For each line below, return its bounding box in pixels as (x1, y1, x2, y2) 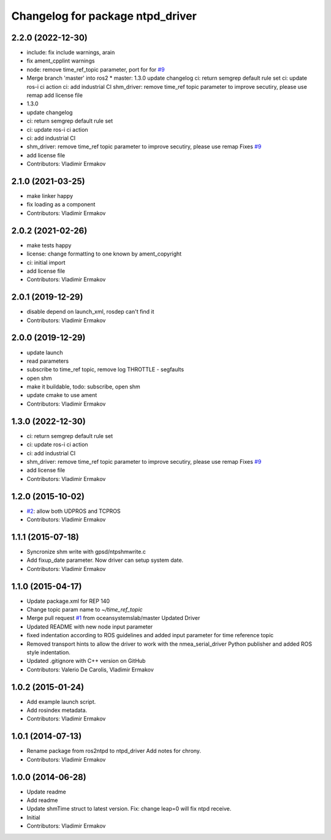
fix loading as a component (26, 201, 96, 208)
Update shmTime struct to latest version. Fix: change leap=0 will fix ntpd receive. (26, 805, 232, 812)
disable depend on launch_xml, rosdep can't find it (26, 308, 154, 316)
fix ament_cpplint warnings (26, 57, 95, 64)
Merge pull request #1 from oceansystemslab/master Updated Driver (26, 615, 200, 622)
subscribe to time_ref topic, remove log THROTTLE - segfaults (26, 366, 184, 373)
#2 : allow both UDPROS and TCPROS (26, 507, 121, 515)
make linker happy (26, 192, 74, 200)
